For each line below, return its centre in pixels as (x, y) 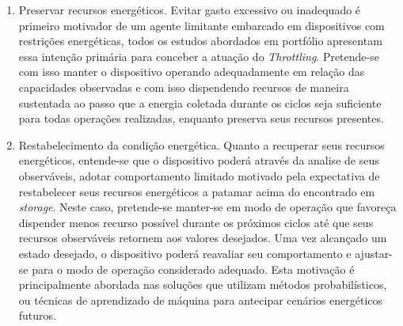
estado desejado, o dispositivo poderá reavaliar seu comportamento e (185, 253)
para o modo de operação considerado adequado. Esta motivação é (193, 269)
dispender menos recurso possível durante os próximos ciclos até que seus (196, 222)
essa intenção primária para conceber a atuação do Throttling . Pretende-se (199, 56)
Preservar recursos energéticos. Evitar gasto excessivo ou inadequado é (190, 9)
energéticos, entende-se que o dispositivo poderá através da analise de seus (199, 160)
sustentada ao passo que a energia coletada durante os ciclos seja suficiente (200, 102)
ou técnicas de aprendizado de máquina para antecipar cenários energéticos (201, 299)
